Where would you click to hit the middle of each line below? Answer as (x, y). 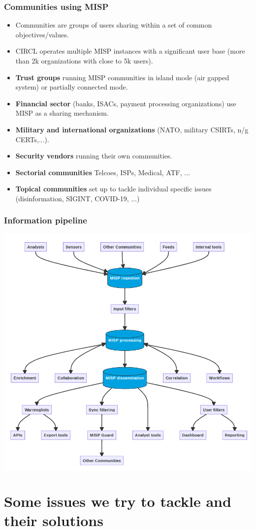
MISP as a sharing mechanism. (62, 113)
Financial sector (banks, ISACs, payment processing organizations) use (126, 103)
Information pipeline (46, 220)
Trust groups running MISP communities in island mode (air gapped (122, 77)
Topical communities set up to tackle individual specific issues (113, 189)
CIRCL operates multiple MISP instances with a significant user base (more (130, 51)
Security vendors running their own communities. (94, 156)
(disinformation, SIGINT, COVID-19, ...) (78, 198)
